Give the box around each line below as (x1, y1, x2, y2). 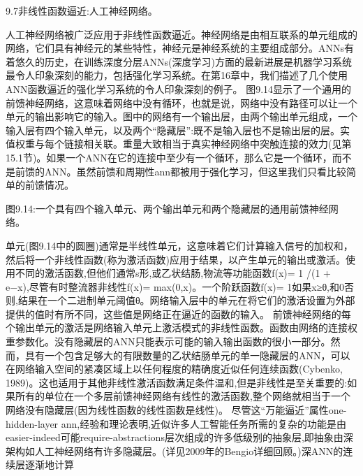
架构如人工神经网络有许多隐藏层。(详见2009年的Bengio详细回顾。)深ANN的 (6, 443, 343, 458)
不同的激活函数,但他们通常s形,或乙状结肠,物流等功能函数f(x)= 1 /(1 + (15, 266, 331, 280)
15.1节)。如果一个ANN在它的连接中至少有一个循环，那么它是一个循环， (6, 150, 332, 164)
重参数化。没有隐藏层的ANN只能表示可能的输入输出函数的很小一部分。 (6, 334, 331, 349)
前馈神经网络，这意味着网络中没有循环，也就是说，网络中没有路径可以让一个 (6, 95, 357, 110)
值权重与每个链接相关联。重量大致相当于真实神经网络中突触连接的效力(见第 (6, 136, 352, 151)
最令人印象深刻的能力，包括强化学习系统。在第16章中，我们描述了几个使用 (6, 68, 348, 82)
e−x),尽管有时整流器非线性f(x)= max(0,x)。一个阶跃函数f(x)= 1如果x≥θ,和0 (6, 279, 344, 294)
